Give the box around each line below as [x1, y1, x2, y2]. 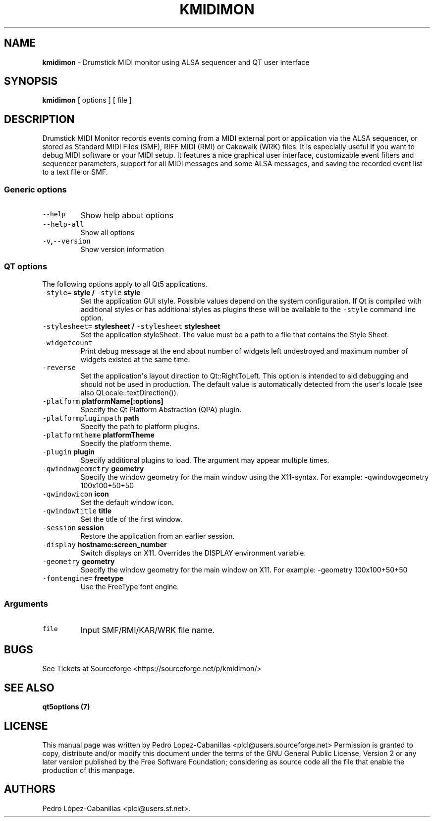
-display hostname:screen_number [42, 540, 167, 549]
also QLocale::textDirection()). [80, 388, 178, 397]
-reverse [42, 363, 76, 372]
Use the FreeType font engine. [80, 582, 179, 591]
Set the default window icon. [80, 498, 174, 506]
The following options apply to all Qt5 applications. [42, 279, 208, 288]
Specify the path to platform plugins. [80, 422, 200, 431]
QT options [4, 261, 48, 272]
